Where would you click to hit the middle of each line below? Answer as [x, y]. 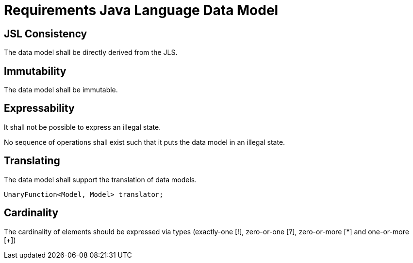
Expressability [39, 108]
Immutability [35, 71]
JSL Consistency [46, 34]
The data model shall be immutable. [61, 90]
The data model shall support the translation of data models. [100, 179]
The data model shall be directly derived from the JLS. [91, 53]
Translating [32, 161]
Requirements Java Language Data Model [141, 10]
